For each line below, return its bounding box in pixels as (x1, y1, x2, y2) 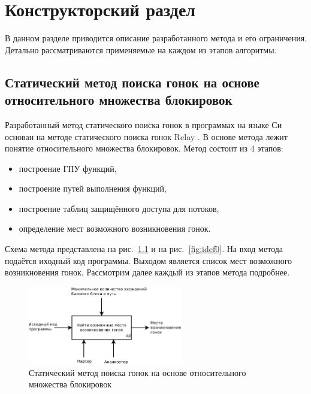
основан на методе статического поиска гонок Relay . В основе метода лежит (5, 130, 288, 143)
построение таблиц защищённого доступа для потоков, (19, 202, 219, 214)
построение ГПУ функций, (19, 162, 117, 174)
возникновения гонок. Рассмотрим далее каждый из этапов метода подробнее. (5, 266, 290, 278)
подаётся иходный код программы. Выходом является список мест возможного (5, 254, 292, 266)
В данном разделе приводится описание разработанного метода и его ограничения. (5, 32, 307, 44)
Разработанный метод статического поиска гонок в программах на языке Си (5, 118, 282, 131)
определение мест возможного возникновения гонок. (19, 222, 211, 235)
